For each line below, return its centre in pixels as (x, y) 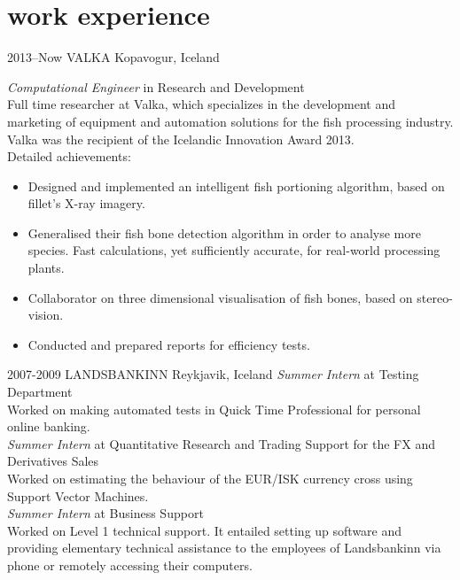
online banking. (49, 426)
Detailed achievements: (69, 156)
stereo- (435, 297)
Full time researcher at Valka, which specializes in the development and (202, 104)
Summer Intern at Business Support (105, 513)
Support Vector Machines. (78, 495)
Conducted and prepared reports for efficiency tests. (169, 344)
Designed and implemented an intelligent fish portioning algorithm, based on (236, 186)
